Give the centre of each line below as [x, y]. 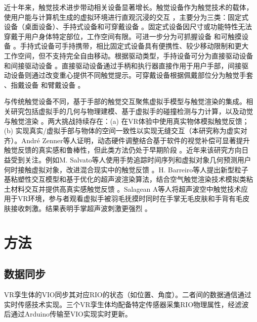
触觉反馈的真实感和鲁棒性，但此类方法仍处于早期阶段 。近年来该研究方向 [123, 150]
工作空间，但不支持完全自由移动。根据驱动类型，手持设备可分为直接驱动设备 [128, 55]
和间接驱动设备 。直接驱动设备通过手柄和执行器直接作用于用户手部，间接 [123, 65]
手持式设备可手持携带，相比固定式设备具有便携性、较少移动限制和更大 [134, 46]
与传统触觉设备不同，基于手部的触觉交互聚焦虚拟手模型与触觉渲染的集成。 [125, 101]
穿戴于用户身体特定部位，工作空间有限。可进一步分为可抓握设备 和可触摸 [123, 36]
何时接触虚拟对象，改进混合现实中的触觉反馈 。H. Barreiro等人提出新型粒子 [126, 169]
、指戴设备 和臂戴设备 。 [44, 84]
